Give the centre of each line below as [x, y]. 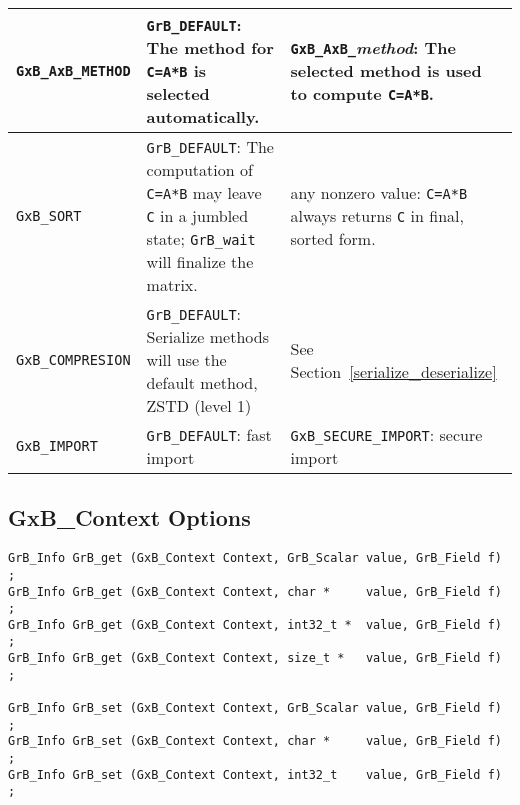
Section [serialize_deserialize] [393, 371]
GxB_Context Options [129, 517]
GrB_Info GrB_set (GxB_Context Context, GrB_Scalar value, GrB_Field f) [255, 708]
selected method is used [386, 70]
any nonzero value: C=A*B [379, 192]
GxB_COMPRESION [73, 359]
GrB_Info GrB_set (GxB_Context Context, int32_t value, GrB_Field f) [255, 774]
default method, [202, 382]
